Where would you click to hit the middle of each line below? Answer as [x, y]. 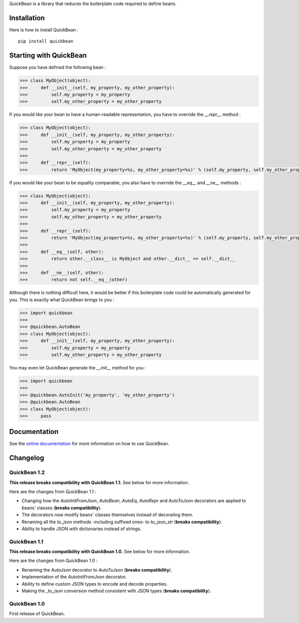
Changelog [27, 458]
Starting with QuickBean [48, 56]
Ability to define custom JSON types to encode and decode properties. [95, 584]
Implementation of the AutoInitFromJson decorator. [74, 577]
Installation [27, 18]
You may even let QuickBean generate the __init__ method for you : [78, 368]
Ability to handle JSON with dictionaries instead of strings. [81, 529]
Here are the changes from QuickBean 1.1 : [53, 491]
